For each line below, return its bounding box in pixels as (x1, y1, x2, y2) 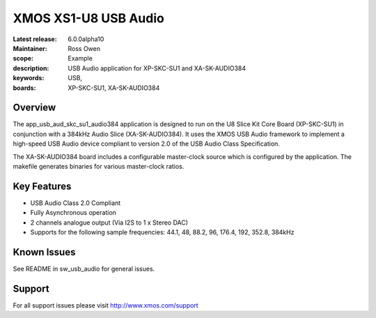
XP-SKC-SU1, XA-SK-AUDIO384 (68, 84, 160, 92)
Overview (13, 102, 56, 114)
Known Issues (13, 246, 76, 258)
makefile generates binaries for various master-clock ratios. (13, 162, 185, 170)
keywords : (13, 74, 45, 82)
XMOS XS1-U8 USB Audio (13, 10, 165, 26)
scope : (13, 54, 34, 63)
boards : (13, 84, 36, 92)
